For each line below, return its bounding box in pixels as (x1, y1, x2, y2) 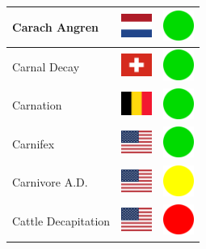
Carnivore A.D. (12, 174, 88, 191)
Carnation (12, 97, 62, 114)
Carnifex (12, 135, 55, 152)
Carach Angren (12, 18, 99, 35)
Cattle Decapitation (12, 213, 111, 230)
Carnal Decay (12, 58, 80, 75)
